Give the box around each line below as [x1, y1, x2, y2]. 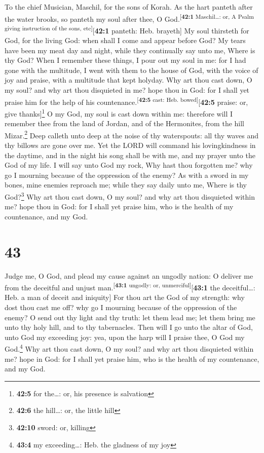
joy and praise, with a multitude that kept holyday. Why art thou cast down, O [5, 74, 252, 85]
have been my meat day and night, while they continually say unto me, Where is [5, 45, 255, 55]
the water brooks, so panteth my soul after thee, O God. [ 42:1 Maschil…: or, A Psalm [5, 12, 254, 24]
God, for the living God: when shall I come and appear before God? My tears [5, 35, 246, 46]
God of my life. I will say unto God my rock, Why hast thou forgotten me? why [5, 160, 253, 170]
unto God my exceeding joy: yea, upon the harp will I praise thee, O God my [5, 331, 245, 342]
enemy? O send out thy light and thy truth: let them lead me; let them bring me [5, 312, 255, 322]
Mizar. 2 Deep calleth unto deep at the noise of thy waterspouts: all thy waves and [5, 128, 259, 140]
